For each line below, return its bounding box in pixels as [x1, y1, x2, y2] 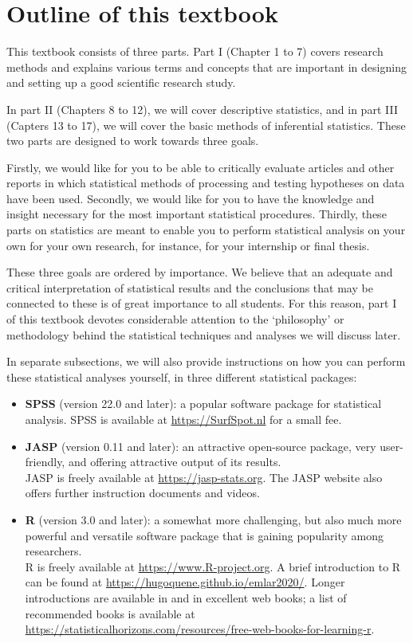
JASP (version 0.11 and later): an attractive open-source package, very [25, 437, 376, 454]
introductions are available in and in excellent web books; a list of [25, 589, 347, 606]
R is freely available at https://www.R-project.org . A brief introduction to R [25, 558, 401, 574]
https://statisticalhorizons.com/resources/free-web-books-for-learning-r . [25, 621, 375, 637]
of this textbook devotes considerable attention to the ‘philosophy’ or [6, 311, 344, 327]
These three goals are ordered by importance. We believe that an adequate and [6, 264, 393, 280]
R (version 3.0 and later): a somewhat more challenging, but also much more [25, 511, 402, 527]
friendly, [25, 453, 65, 470]
